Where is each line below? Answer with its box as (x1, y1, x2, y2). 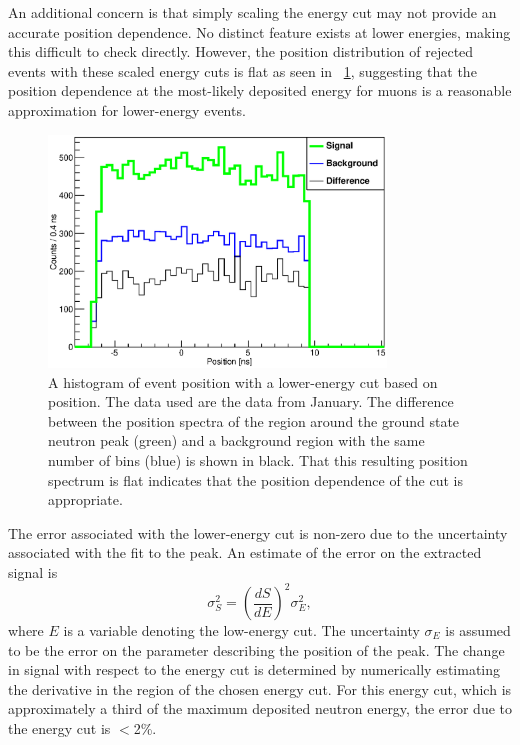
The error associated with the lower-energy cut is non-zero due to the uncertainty (8, 522, 508, 543)
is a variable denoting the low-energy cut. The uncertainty (63, 620, 420, 640)
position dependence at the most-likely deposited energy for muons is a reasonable (8, 80, 512, 101)
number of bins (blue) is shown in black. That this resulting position (48, 449, 468, 470)
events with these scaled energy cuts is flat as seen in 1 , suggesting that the (8, 60, 477, 81)
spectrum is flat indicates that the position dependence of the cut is (48, 469, 463, 490)
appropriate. (48, 489, 123, 510)
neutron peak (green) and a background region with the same (48, 430, 425, 451)
